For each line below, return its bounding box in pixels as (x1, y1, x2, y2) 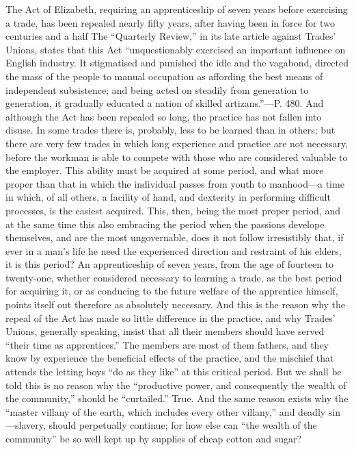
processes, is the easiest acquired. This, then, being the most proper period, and (5, 203, 341, 217)
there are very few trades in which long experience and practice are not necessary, (5, 136, 349, 150)
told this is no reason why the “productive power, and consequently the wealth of (5, 377, 346, 392)
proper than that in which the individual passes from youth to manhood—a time (5, 176, 344, 190)
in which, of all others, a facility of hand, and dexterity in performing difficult (5, 190, 331, 204)
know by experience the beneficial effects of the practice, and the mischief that (5, 351, 334, 365)
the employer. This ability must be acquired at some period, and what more (5, 163, 324, 177)
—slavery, (5, 418, 46, 432)
